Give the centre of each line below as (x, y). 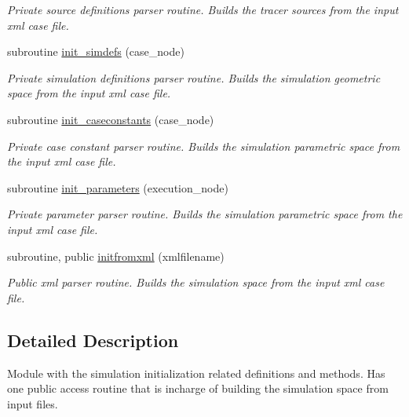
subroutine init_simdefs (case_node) (96, 51)
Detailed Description (93, 340)
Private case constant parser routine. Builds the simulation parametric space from (204, 146)
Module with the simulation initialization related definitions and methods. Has (196, 373)
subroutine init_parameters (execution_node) (118, 187)
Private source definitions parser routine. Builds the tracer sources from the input (203, 9)
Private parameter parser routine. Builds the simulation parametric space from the (205, 214)
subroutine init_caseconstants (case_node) (111, 119)
